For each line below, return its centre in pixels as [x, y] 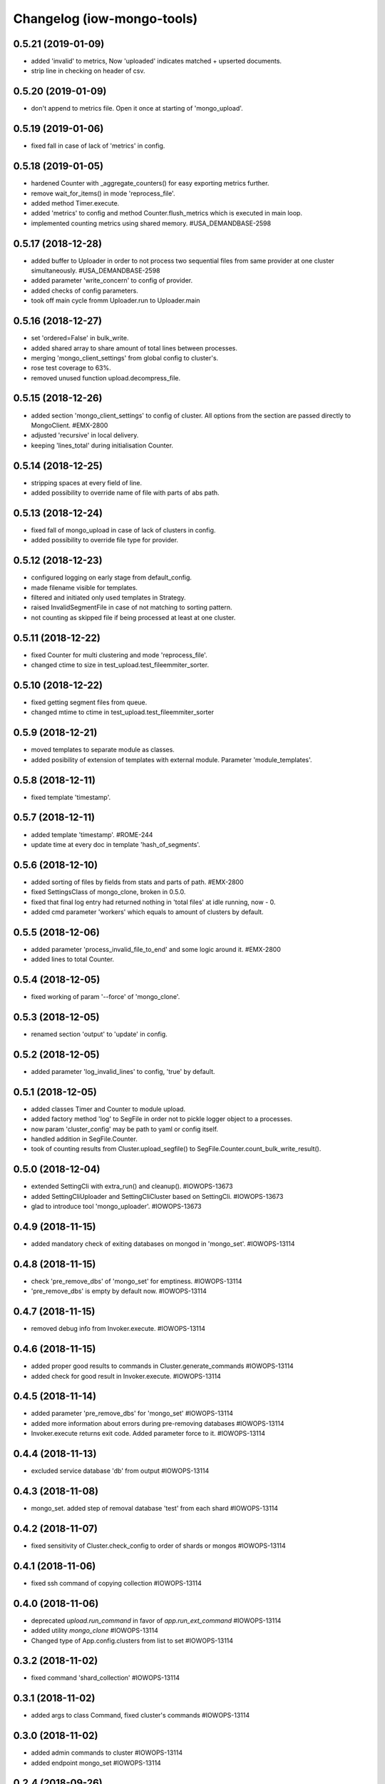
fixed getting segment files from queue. [89, 702]
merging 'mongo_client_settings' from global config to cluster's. [125, 358]
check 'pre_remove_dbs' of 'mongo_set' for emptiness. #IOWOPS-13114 [137, 1281]
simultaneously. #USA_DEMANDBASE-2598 [96, 270]
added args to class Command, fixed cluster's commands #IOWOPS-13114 [140, 1715]
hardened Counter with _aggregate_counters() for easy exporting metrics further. [150, 183]
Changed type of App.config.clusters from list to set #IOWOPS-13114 [132, 1641]
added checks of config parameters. [84, 290]
